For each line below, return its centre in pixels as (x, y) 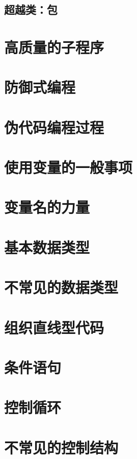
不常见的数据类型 (61, 287)
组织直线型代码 (54, 327)
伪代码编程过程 (54, 127)
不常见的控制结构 (61, 447)
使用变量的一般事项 (68, 167)
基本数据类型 (47, 247)
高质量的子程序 (54, 47)
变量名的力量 (47, 207)
